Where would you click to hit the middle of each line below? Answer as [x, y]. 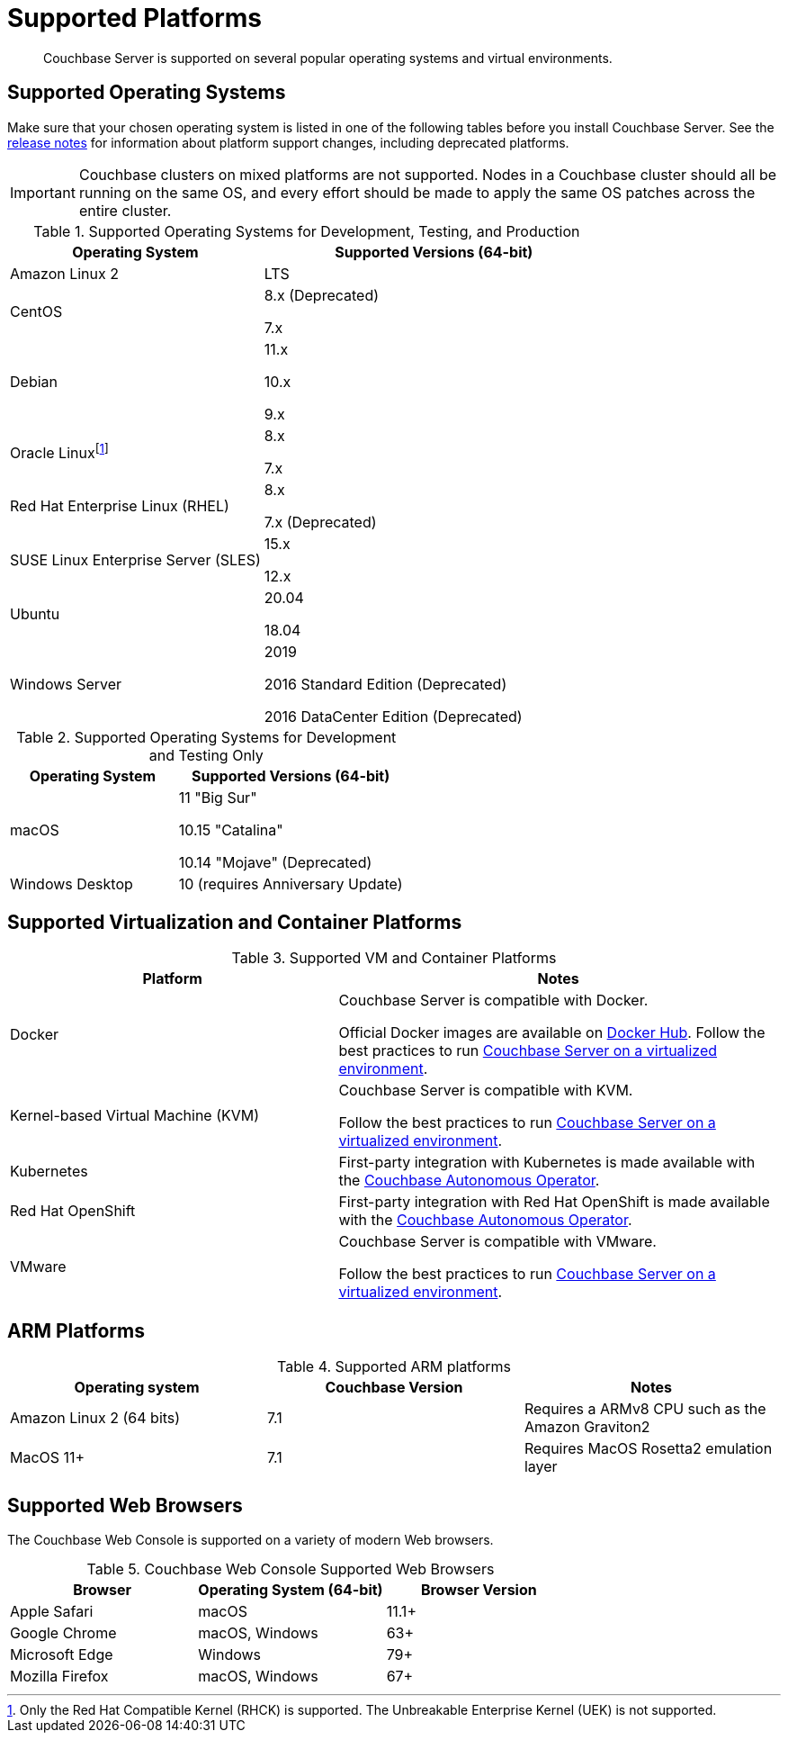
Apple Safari [52, 1612]
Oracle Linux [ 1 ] [59, 451]
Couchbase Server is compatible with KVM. [486, 1091]
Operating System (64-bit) [291, 1590]
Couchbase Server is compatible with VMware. [497, 1242]
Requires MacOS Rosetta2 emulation [648, 1449]
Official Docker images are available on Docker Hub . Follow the [552, 1033]
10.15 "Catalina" [231, 829]
